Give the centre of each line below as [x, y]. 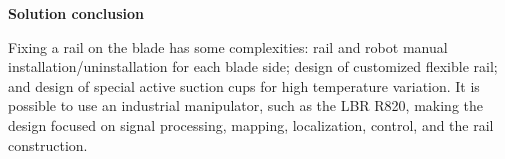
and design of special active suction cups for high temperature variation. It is [244, 85]
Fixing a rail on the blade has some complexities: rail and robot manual [228, 46]
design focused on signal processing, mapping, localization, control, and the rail [251, 124]
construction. [48, 144]
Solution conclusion [76, 13]
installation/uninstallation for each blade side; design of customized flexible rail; [253, 66]
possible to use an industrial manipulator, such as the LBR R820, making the [245, 105]
